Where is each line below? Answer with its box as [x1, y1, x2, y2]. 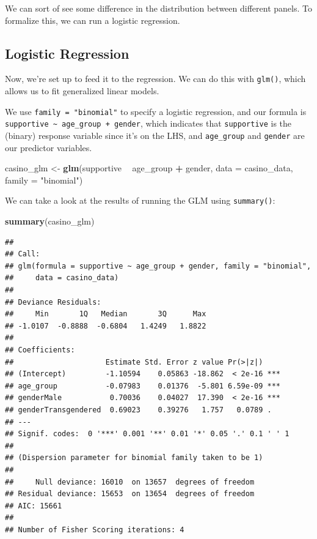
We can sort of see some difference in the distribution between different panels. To [5, 2, 312, 14]
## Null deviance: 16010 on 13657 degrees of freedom [5, 477, 255, 486]
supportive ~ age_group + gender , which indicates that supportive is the [5, 117, 292, 130]
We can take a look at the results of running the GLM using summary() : [5, 194, 275, 207]
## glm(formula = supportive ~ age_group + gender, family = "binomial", [5, 261, 312, 270]
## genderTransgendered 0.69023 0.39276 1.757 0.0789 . [5, 405, 272, 414]
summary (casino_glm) [5, 215, 95, 228]
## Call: [5, 250, 40, 259]
